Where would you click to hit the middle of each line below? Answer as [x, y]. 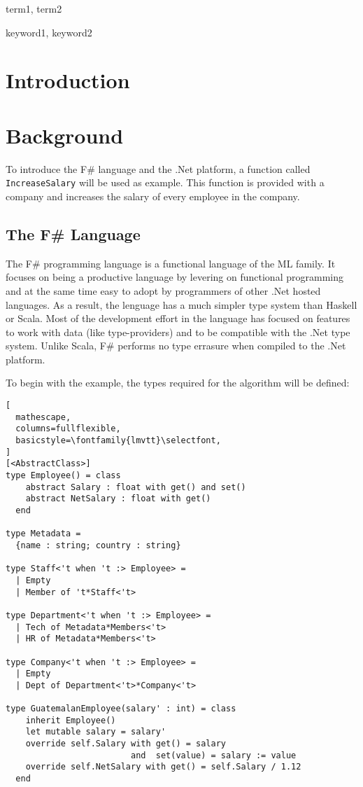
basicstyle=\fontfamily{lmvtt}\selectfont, [118, 441]
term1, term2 [34, 8]
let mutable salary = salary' [96, 732]
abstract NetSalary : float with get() [118, 499]
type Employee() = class [63, 476]
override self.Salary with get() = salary [126, 744]
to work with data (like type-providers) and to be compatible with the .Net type [178, 332]
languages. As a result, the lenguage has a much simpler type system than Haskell [181, 304]
